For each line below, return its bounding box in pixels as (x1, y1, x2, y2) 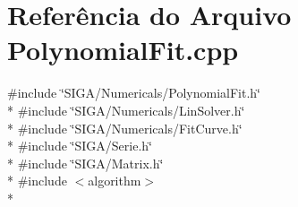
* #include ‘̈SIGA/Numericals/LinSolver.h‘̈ (7, 100, 245, 119)
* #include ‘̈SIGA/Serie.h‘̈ (7, 136, 152, 155)
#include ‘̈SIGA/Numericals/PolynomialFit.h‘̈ (7, 83, 260, 102)
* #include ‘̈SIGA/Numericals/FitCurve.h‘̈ (7, 118, 243, 137)
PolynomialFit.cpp (7, 31, 239, 68)
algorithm (88, 171, 141, 190)
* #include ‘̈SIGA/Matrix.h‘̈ (7, 153, 164, 172)
